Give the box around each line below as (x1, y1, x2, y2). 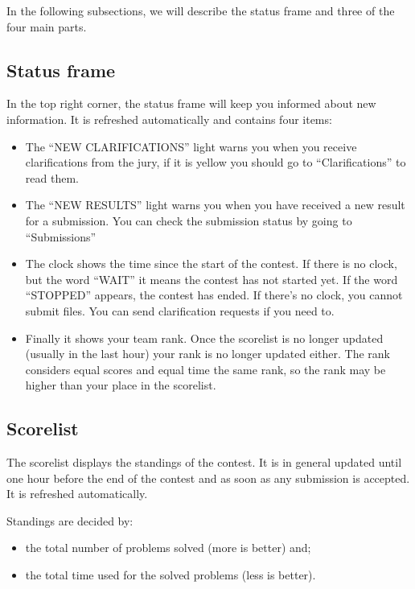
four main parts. (6, 18, 87, 35)
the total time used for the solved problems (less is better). (25, 566, 316, 583)
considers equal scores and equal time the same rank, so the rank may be (25, 360, 386, 377)
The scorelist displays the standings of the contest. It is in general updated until (6, 454, 402, 471)
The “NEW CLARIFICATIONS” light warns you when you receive (25, 138, 357, 154)
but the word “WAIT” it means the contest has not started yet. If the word (25, 270, 398, 287)
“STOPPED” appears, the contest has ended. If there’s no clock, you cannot (25, 286, 403, 303)
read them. (25, 169, 79, 186)
